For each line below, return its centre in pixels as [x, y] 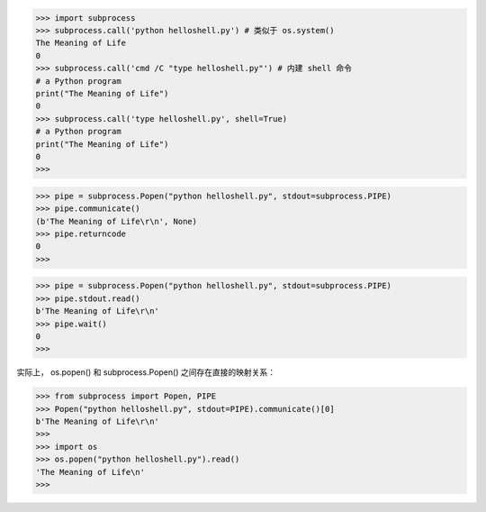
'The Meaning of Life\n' [90, 472]
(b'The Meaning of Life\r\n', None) [117, 221]
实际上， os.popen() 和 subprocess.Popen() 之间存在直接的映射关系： [146, 372]
